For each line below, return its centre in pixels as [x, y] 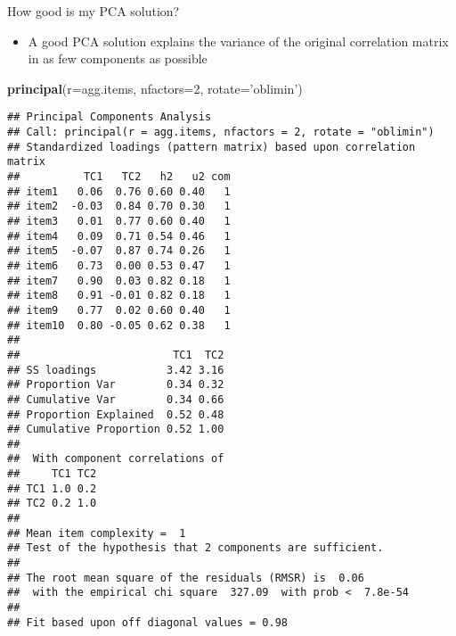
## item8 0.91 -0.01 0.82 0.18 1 [119, 296]
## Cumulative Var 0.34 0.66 [116, 399]
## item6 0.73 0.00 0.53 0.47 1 [119, 265]
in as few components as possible [118, 58]
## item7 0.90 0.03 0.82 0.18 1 [119, 281]
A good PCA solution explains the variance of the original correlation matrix [238, 41]
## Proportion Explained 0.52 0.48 [116, 414]
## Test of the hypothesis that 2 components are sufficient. [195, 548]
